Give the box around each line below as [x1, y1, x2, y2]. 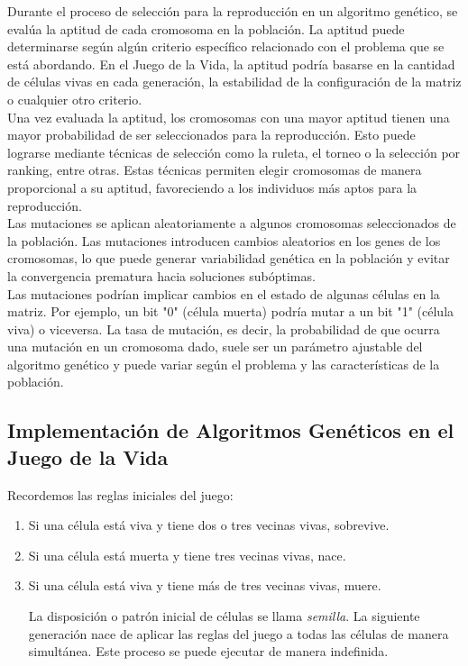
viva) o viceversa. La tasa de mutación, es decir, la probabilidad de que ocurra [7, 319, 440, 338]
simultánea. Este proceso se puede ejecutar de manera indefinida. [28, 642, 389, 661]
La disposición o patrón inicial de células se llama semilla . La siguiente [28, 607, 420, 625]
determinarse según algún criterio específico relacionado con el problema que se [7, 37, 445, 56]
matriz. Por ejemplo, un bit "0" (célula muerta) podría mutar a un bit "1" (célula [7, 302, 454, 321]
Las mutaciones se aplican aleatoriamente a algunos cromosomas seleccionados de [7, 214, 456, 233]
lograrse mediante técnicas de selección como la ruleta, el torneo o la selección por [7, 142, 461, 161]
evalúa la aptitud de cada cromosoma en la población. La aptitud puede [7, 19, 405, 38]
